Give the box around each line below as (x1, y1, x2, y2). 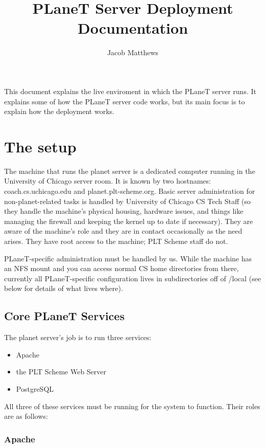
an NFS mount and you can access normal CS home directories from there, (4, 263, 239, 274)
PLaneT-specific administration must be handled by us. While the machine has (4, 253, 252, 263)
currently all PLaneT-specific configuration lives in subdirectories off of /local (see (4, 273, 261, 283)
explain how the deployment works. (4, 106, 114, 117)
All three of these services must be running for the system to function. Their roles (4, 400, 260, 411)
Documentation (77, 17, 188, 38)
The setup (4, 136, 77, 156)
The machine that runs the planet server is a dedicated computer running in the (4, 165, 255, 176)
